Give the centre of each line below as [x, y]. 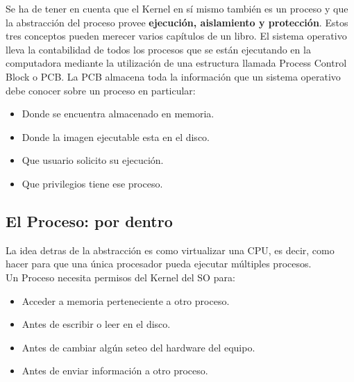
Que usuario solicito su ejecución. [93, 160]
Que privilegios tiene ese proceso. [92, 183]
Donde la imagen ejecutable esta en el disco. [116, 136]
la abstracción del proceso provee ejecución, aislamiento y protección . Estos [177, 22]
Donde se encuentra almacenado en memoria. [118, 114]
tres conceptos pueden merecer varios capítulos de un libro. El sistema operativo [176, 36]
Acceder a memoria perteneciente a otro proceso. [126, 300]
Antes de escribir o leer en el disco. [96, 324]
